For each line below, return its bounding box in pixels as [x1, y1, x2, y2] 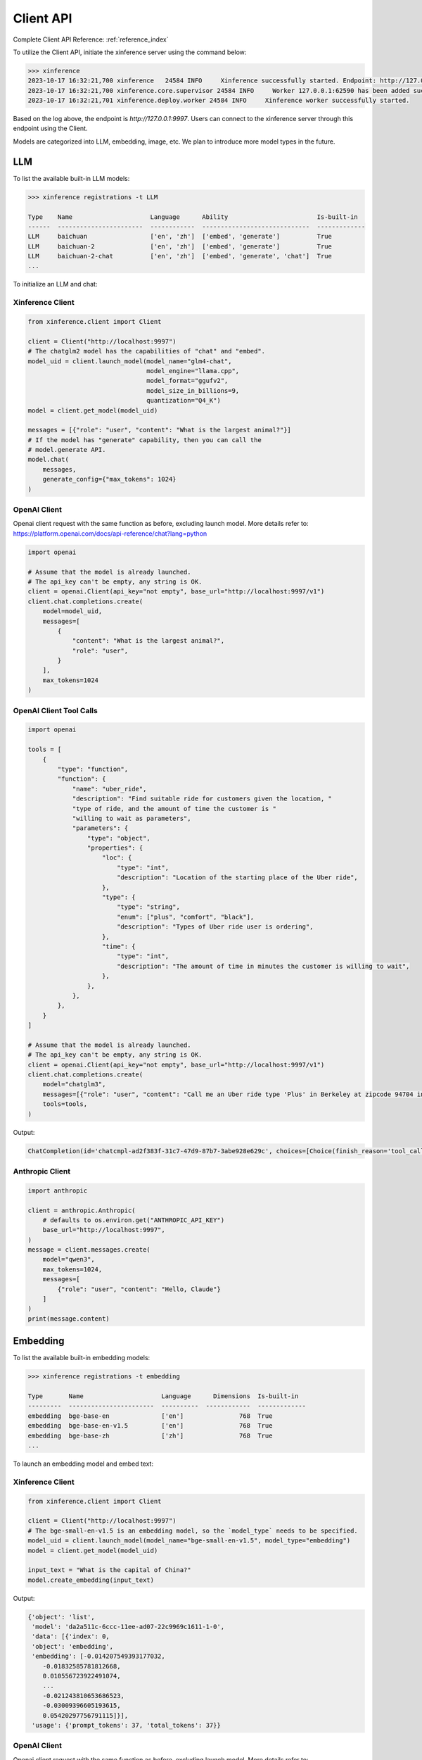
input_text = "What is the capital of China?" [27, 1566, 191, 1574]
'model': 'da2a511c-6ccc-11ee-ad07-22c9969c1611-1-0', [32, 1623, 225, 1631]
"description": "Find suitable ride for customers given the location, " [72, 795, 332, 803]
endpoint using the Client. [13, 124, 88, 133]
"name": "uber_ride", [72, 785, 147, 793]
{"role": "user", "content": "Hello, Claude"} [57, 1285, 221, 1293]
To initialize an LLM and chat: [13, 280, 98, 289]
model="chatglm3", [42, 1081, 106, 1088]
